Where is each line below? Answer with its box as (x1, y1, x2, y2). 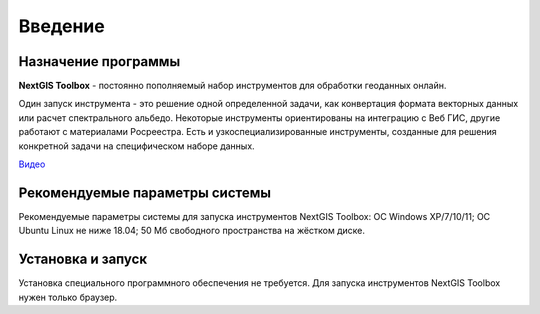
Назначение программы (18, 53, 181, 70)
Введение (18, 15, 105, 37)
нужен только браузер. (18, 291, 118, 303)
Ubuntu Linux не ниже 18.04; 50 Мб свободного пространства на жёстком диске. (18, 225, 365, 237)
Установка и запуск (18, 251, 148, 268)
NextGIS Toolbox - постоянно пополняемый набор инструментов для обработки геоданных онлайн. (18, 80, 447, 92)
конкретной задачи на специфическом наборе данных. (18, 140, 255, 152)
